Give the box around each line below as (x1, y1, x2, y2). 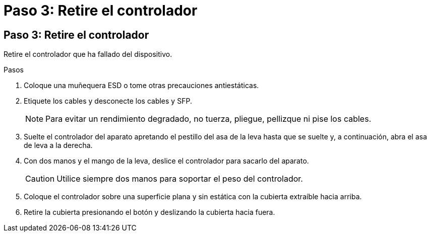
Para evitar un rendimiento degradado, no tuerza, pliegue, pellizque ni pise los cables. (45, 114, 372, 124)
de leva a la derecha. (24, 141, 93, 150)
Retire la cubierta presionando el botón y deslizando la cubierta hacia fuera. (24, 208, 275, 217)
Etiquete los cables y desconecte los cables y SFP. (24, 97, 192, 106)
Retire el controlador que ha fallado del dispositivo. (4, 50, 172, 59)
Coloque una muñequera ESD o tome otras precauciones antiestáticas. (24, 81, 259, 90)
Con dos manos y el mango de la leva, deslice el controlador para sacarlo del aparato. (24, 156, 309, 166)
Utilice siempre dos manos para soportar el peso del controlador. (56, 174, 303, 184)
